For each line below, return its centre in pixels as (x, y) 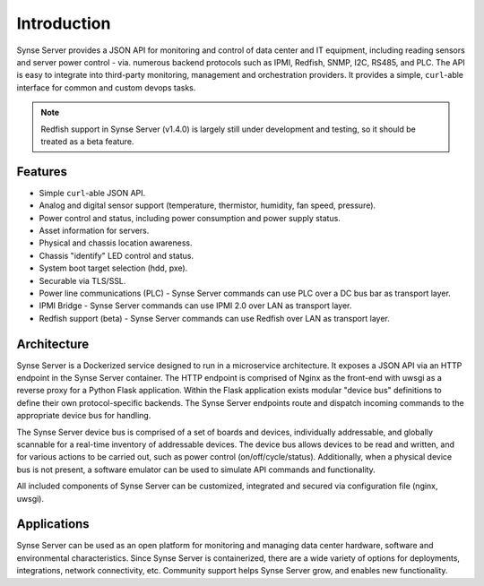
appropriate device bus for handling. (84, 416)
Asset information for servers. (94, 230)
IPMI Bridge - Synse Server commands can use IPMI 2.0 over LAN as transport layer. (195, 306)
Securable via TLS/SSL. (82, 280)
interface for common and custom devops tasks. (106, 87)
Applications (53, 524)
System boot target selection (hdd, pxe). (113, 268)
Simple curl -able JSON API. (92, 193)
